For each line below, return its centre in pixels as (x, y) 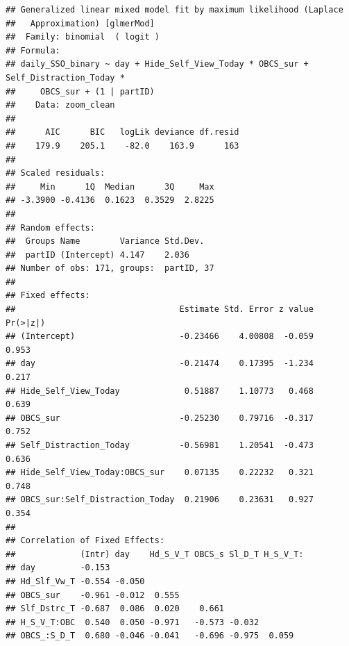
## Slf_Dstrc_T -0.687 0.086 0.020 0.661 (115, 609)
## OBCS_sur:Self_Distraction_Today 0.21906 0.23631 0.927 (160, 500)
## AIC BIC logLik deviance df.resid (122, 132)
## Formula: (33, 50)
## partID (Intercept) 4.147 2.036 (97, 255)
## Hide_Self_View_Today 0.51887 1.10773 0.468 (160, 391)
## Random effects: (50, 227)
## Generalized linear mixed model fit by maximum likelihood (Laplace (174, 10)
